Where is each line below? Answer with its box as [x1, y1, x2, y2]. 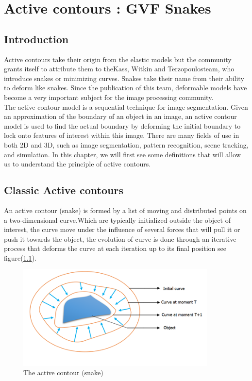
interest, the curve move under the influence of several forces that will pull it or [4, 224, 240, 234]
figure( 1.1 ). [4, 252, 36, 263]
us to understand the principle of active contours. [4, 159, 151, 169]
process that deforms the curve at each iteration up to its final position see [4, 243, 226, 253]
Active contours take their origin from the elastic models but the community [4, 54, 232, 64]
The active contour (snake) [23, 367, 103, 378]
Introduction [4, 31, 69, 46]
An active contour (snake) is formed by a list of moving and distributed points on [4, 205, 247, 215]
